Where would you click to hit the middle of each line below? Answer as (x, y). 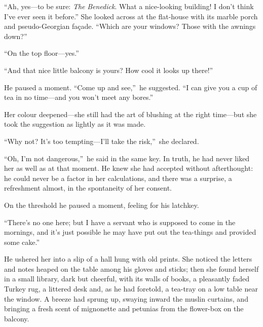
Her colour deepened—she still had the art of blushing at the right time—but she (130, 114)
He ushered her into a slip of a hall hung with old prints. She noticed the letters (128, 259)
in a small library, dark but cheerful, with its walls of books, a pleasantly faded (127, 279)
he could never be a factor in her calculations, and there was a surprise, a (118, 178)
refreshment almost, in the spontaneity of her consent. (88, 188)
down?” (16, 36)
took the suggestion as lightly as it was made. (75, 124)
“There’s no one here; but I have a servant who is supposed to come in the (120, 222)
